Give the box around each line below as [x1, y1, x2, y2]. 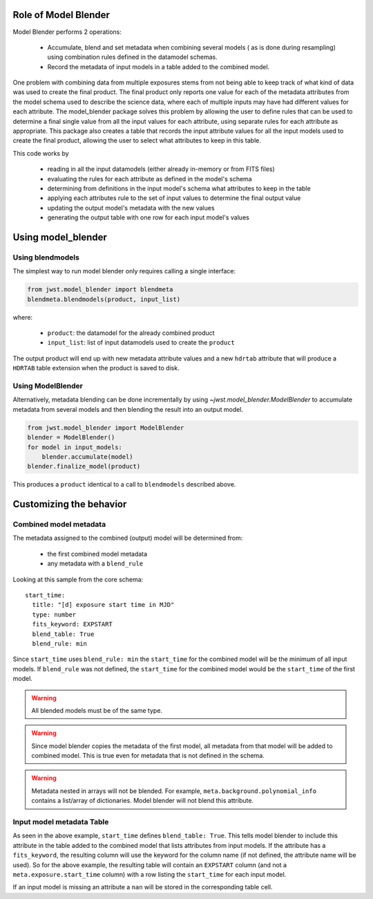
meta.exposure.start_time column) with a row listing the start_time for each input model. [12, 870, 287, 878]
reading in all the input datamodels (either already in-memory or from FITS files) [47, 165, 276, 173]
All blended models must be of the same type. [31, 706, 162, 714]
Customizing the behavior [12, 498, 127, 510]
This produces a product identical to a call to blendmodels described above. [12, 480, 236, 489]
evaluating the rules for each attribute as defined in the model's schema [47, 174, 252, 183]
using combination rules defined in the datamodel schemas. [47, 53, 218, 62]
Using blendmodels [12, 253, 79, 262]
